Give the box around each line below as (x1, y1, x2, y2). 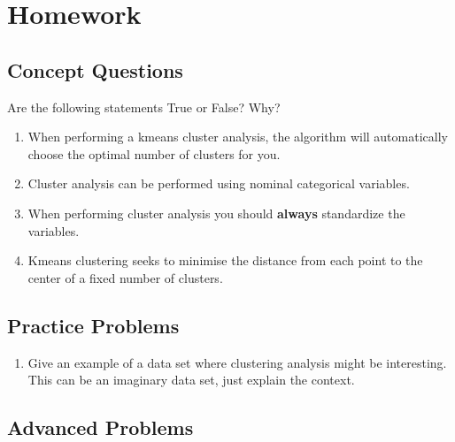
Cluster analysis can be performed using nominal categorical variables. (27, 174, 410, 193)
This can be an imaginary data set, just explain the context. (27, 370, 355, 389)
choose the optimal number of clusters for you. (27, 144, 281, 163)
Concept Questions (7, 56, 183, 83)
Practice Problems (7, 311, 180, 339)
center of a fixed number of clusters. (27, 268, 223, 286)
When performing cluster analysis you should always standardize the (27, 203, 405, 222)
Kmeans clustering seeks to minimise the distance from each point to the (27, 251, 423, 270)
